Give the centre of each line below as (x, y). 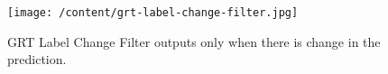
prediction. (37, 59)
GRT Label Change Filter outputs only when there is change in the (194, 41)
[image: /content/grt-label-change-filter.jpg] (153, 13)
